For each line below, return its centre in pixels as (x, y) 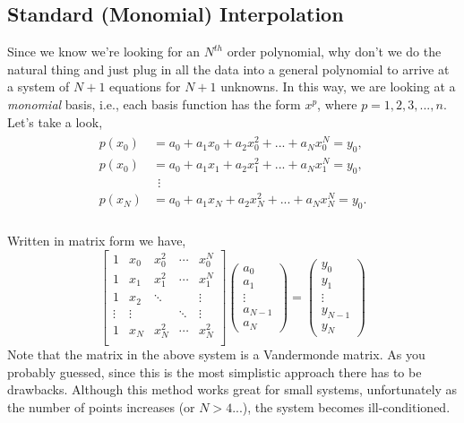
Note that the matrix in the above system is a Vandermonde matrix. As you (216, 354)
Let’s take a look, (55, 121)
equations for (145, 86)
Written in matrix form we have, (97, 240)
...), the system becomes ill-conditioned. (341, 406)
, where (337, 104)
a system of (39, 86)
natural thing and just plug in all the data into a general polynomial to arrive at (228, 69)
